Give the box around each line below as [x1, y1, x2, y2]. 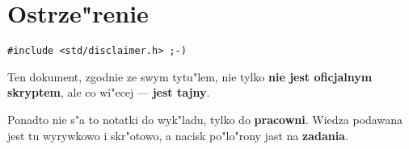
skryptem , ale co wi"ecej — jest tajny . [7, 84, 210, 101]
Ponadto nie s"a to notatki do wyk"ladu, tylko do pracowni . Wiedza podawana [7, 110, 403, 127]
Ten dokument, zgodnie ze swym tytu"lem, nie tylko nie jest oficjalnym [7, 68, 373, 85]
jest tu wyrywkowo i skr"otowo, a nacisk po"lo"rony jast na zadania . [7, 126, 348, 143]
